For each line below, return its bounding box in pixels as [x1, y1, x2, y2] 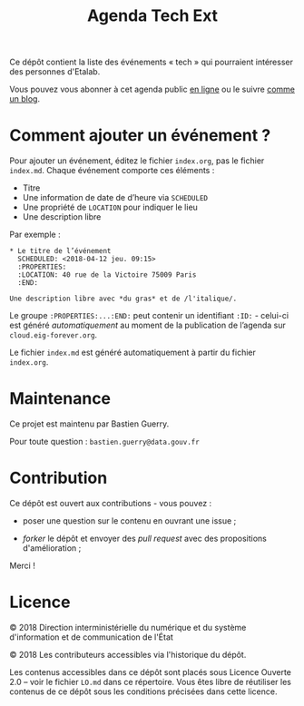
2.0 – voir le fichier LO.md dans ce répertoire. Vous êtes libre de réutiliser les [9, 676, 292, 687]
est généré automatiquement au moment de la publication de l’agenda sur [9, 319, 286, 331]
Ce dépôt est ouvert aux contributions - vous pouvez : [9, 498, 212, 508]
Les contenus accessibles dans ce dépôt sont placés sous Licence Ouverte [9, 666, 292, 677]
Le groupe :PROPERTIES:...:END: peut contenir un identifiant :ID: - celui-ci [9, 310, 289, 321]
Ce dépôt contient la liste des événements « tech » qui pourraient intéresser [9, 56, 293, 68]
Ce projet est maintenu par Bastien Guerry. [9, 418, 170, 429]
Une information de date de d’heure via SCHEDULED [22, 192, 209, 203]
